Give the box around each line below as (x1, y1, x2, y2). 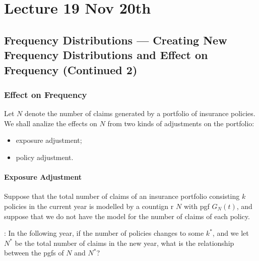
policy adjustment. (16, 151, 74, 162)
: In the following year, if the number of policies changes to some (4, 228, 204, 238)
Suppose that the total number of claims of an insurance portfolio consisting (4, 191, 240, 201)
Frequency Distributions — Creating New (4, 32, 227, 47)
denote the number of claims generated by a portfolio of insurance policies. (24, 108, 255, 119)
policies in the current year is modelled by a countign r (4, 200, 174, 211)
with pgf (183, 200, 210, 211)
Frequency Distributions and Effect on (4, 47, 208, 63)
